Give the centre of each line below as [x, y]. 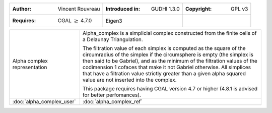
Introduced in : [123, 9]
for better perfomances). [112, 95]
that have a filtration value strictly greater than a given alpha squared [164, 74]
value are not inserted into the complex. [129, 80]
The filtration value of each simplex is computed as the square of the [164, 48]
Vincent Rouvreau [79, 9]
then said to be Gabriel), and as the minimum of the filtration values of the [170, 61]
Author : [22, 9]
